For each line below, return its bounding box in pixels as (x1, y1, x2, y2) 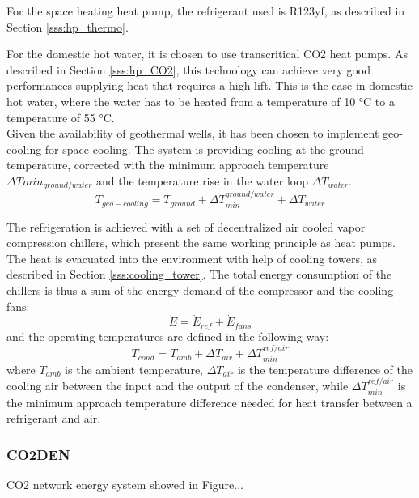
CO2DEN (6, 444, 70, 464)
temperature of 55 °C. (6, 109, 115, 126)
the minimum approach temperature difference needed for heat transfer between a (6, 394, 413, 411)
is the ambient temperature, (65, 360, 203, 377)
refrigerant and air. (6, 410, 101, 427)
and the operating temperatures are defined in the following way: (6, 327, 329, 344)
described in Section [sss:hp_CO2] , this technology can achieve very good (6, 61, 371, 78)
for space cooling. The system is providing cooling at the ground (44, 140, 364, 157)
